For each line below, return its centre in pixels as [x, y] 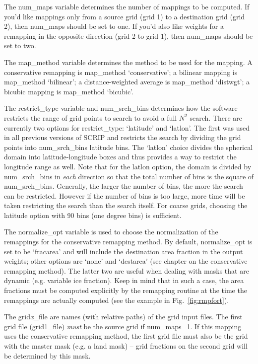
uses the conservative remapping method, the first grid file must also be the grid [126, 336]
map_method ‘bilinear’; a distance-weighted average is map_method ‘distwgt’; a [127, 82]
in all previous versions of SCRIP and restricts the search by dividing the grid [123, 137]
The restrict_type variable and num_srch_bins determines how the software [121, 108]
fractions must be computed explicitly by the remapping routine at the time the [126, 290]
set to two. [20, 45]
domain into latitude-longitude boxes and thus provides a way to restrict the [120, 157]
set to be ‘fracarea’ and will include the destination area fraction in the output [124, 251]
